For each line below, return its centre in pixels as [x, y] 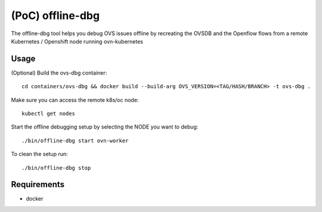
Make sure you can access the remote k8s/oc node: [75, 100]
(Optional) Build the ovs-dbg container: [59, 73]
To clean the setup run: [39, 154]
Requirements [38, 185]
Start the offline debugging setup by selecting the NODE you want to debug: [105, 127]
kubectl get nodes [49, 114]
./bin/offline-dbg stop [56, 168]
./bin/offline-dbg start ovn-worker [75, 141]
